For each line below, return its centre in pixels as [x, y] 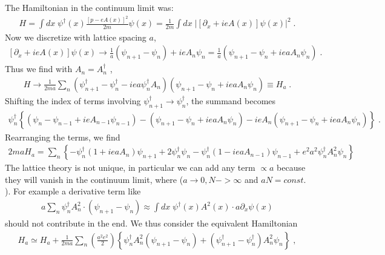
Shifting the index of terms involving [73, 100]
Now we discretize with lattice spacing [76, 37]
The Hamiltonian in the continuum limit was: [89, 7]
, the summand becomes [231, 100]
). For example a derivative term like [73, 191]
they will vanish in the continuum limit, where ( [94, 179]
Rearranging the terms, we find [63, 137]
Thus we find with [39, 69]
